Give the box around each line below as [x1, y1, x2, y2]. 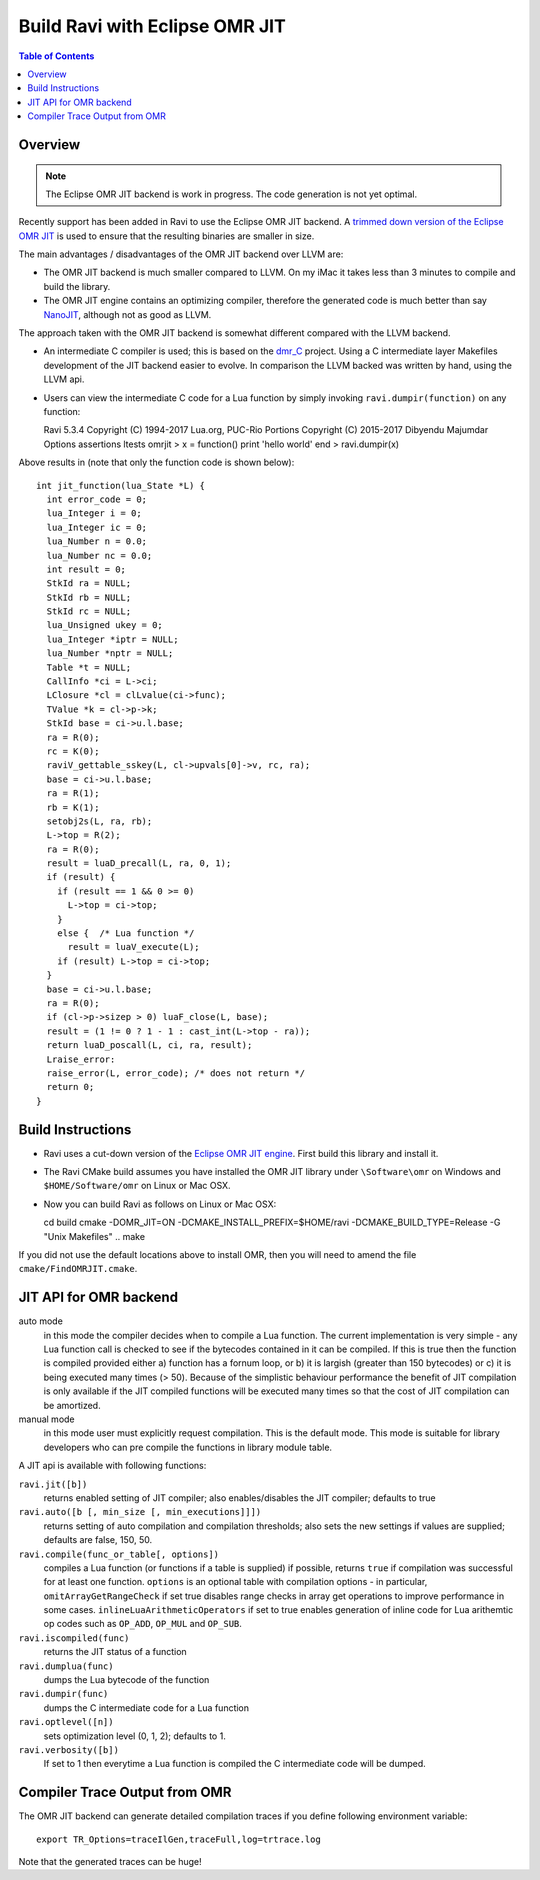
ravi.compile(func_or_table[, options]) [18, 1548, 220, 1560]
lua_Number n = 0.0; [46, 536, 148, 547]
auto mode [18, 1315, 64, 1327]
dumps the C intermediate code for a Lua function [43, 1701, 250, 1714]
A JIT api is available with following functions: [18, 1460, 207, 1472]
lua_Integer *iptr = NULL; [46, 633, 179, 645]
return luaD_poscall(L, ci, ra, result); [46, 1040, 253, 1051]
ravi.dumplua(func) [18, 1660, 114, 1672]
